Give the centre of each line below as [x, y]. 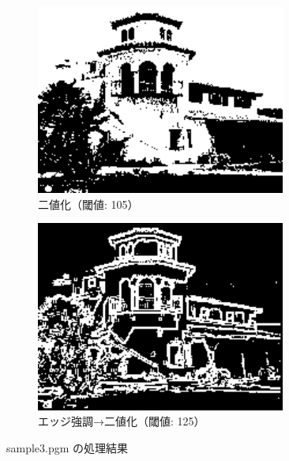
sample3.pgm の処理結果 [68, 447]
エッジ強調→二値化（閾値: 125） [122, 421]
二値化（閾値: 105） [88, 204]
